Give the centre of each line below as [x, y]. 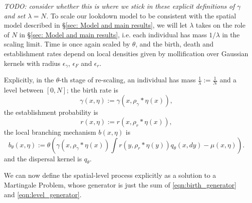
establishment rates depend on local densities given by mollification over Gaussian [126, 53]
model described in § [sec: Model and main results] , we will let [96, 25]
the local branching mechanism [50, 132]
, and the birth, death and [174, 44]
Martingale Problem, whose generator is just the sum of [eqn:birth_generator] [120, 185]
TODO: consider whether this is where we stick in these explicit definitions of [119, 6]
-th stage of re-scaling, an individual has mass [127, 80]
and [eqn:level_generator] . [43, 194]
